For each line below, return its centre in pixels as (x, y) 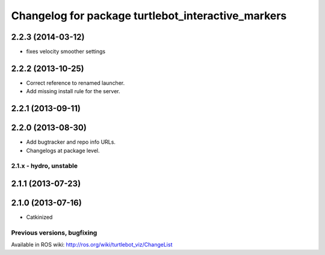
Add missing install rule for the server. (73, 91)
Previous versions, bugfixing (54, 233)
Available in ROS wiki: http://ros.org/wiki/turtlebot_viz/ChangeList (92, 245)
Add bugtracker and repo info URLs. (71, 142)
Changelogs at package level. (63, 150)
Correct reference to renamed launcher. (76, 83)
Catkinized (39, 217)
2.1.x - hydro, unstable (45, 166)
